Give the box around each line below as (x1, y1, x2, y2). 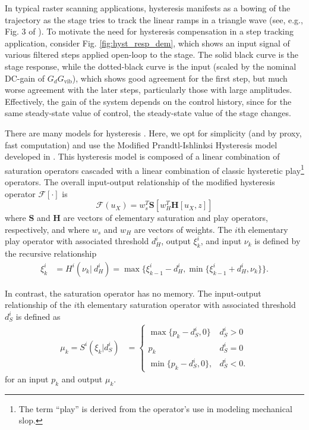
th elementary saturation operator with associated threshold (77, 298, 296, 311)
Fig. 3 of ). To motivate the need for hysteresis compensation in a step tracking (5, 25, 294, 38)
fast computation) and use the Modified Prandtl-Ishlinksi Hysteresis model (5, 138, 278, 151)
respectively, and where (5, 223, 90, 235)
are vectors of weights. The (134, 223, 232, 235)
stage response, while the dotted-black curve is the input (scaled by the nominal (5, 60, 297, 72)
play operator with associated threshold (5, 235, 149, 247)
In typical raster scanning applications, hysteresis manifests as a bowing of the (5, 2, 291, 14)
